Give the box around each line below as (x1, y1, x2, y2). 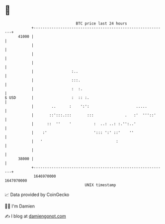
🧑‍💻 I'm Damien (4, 203, 35, 209)
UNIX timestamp (84, 182, 116, 188)
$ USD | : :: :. (4, 95, 90, 100)
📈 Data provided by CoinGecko (4, 192, 70, 198)
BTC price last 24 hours (76, 21, 127, 26)
